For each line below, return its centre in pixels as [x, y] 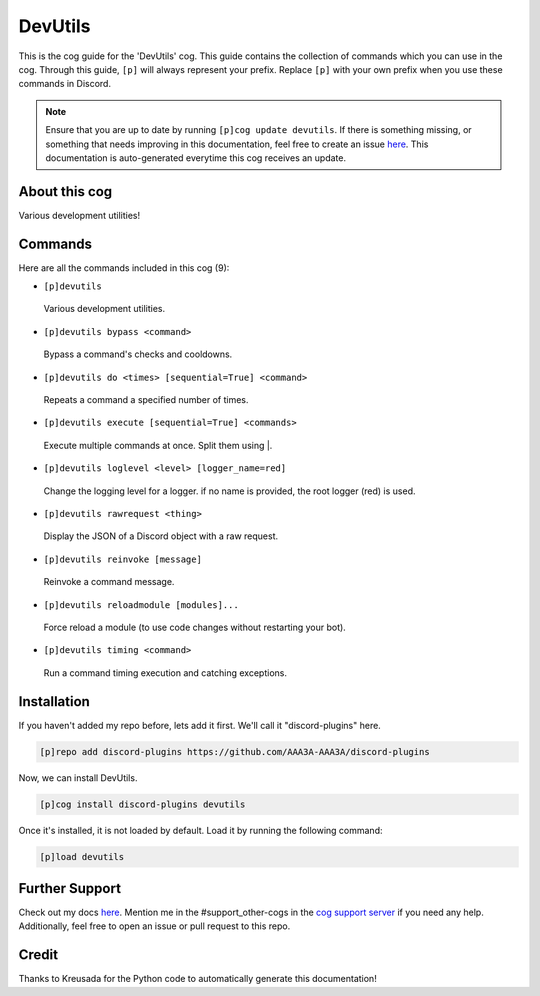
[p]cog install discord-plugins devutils [142, 804]
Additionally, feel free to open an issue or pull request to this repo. [154, 926]
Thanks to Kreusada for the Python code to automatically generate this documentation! [197, 979]
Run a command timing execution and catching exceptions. [165, 672]
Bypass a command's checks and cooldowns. [138, 354]
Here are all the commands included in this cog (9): [124, 267]
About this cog [65, 191]
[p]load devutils [82, 856]
